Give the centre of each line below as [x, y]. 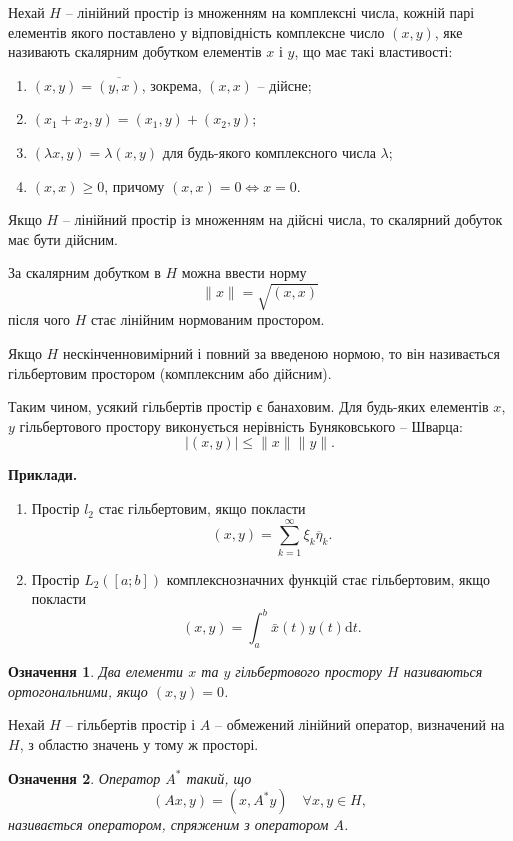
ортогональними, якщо [78, 690]
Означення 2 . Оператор [84, 777]
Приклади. [43, 474]
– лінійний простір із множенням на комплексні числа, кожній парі [270, 12]
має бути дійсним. [63, 238]
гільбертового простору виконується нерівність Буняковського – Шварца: [241, 425]
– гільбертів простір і [130, 724]
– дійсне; [284, 84]
